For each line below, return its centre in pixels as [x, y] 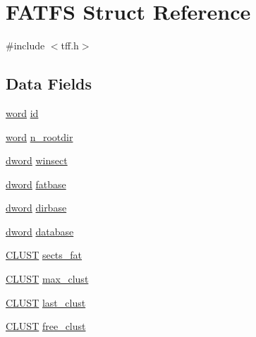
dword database [40, 231]
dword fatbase [36, 184]
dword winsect [37, 160]
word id [22, 112]
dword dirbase [36, 208]
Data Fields [49, 84]
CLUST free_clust [46, 326]
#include [25, 45]
